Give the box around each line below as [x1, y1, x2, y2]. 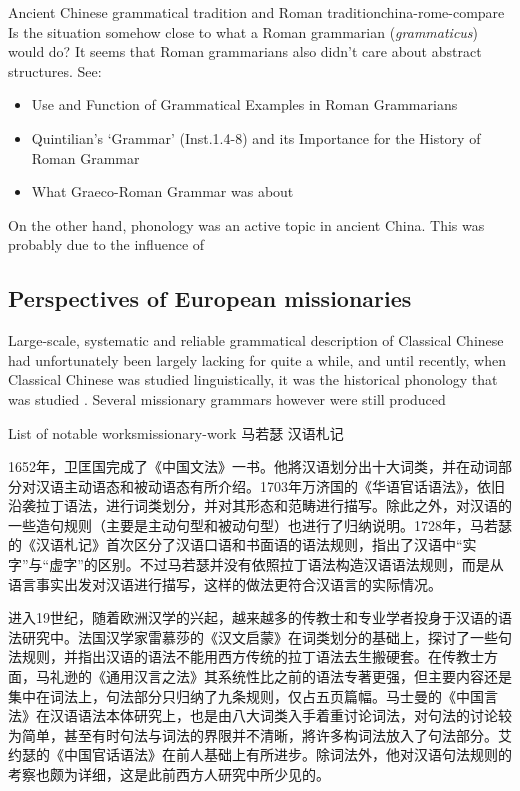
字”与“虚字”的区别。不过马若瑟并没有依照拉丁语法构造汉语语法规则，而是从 [8, 554, 504, 575]
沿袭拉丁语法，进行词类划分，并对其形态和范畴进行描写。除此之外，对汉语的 [8, 495, 512, 516]
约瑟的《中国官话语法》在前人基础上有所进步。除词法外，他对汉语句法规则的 [8, 744, 512, 765]
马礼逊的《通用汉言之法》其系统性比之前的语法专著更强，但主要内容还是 [35, 666, 512, 687]
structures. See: [8, 60, 102, 81]
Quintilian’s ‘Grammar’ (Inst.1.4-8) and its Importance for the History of [31, 127, 481, 148]
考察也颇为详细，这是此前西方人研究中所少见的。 [8, 764, 330, 785]
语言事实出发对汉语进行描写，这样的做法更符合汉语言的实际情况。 [8, 573, 442, 594]
